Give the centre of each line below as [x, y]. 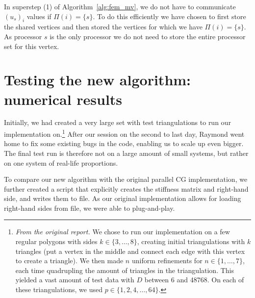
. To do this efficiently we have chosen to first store [169, 16]
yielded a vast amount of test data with [75, 280]
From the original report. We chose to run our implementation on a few [123, 232]
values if [39, 16]
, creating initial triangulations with [191, 241]
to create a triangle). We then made [69, 261]
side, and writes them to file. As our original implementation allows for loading [123, 198]
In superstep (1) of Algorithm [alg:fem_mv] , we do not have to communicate [120, 6]
